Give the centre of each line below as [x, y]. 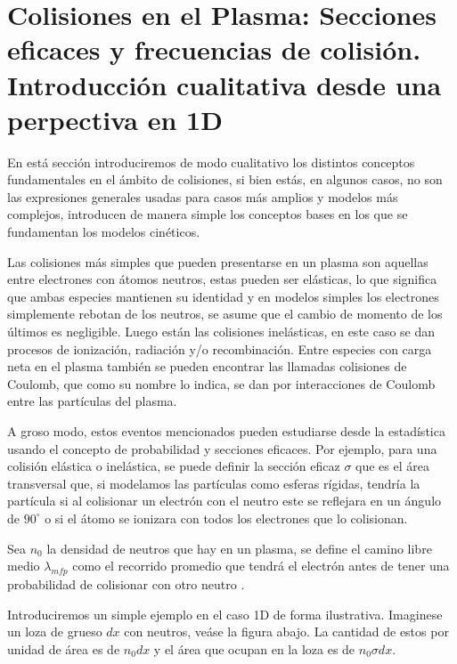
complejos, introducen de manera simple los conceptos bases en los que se [208, 214]
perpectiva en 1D [115, 119]
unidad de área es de [64, 648]
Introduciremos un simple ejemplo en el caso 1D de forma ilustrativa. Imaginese [225, 614]
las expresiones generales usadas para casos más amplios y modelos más [203, 196]
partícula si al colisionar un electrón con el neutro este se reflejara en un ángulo [224, 501]
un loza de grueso [55, 632]
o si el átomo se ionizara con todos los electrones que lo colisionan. [226, 518]
